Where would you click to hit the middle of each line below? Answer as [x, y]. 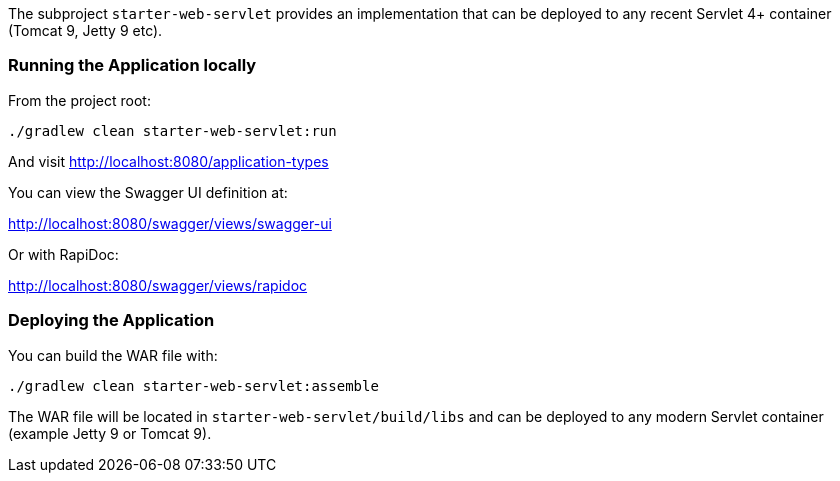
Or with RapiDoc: [63, 254]
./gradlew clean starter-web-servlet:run [172, 130]
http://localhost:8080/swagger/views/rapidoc [158, 285]
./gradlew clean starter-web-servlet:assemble [193, 385]
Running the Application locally [132, 65]
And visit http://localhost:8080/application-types [168, 161]
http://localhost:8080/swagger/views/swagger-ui [170, 223]
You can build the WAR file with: [113, 355]
